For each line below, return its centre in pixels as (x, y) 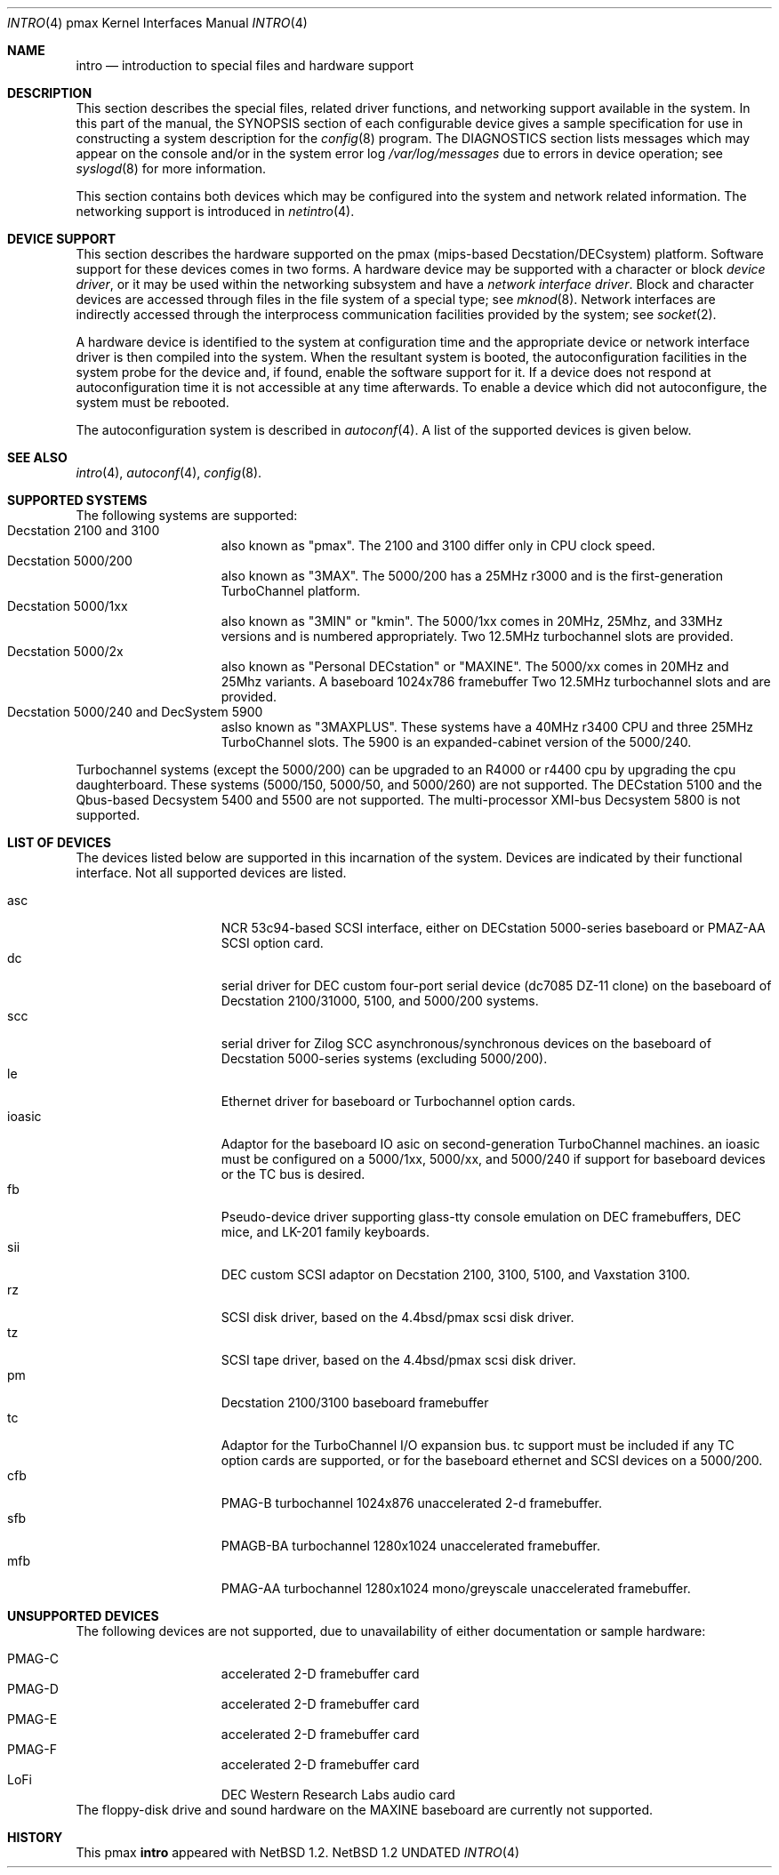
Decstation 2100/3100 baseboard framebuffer (355, 1402)
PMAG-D (33, 1689)
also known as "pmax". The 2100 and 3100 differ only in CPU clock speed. (438, 545)
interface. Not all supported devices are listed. (211, 873)
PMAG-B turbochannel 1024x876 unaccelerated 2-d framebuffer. (411, 1503)
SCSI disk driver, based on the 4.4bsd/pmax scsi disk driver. (398, 1317)
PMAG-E (32, 1719)
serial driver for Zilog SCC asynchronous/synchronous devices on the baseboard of (466, 1043)
